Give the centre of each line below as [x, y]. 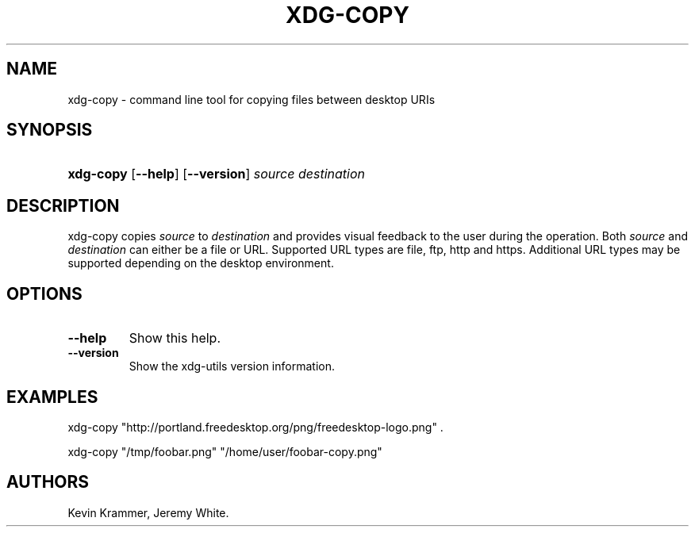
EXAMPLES [52, 397]
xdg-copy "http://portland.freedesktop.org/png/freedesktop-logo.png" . [255, 427]
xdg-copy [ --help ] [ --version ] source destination [217, 174]
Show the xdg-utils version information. [232, 366]
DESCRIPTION [63, 205]
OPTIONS [44, 293]
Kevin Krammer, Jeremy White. [148, 512]
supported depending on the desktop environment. [201, 263]
